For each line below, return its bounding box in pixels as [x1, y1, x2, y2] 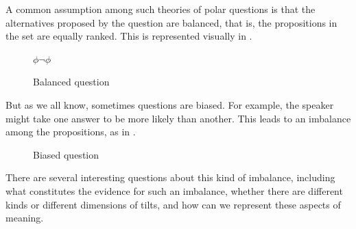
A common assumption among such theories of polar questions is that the [5, 2, 316, 16]
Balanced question [33, 75, 110, 89]
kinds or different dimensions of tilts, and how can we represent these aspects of [5, 197, 341, 211]
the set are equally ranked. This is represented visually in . [5, 29, 252, 43]
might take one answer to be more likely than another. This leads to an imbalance [5, 111, 351, 125]
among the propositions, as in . [5, 124, 136, 139]
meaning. [5, 211, 44, 225]
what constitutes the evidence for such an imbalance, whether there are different [5, 183, 343, 198]
